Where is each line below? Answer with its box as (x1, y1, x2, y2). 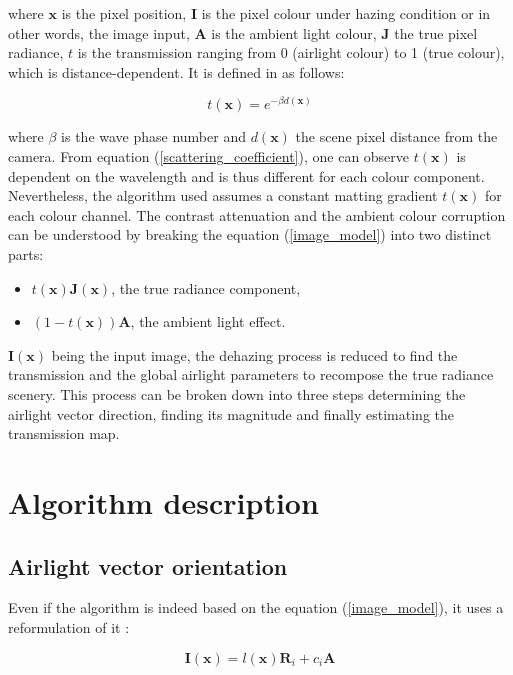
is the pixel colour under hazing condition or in (201, 3, 491, 23)
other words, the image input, (8, 22, 190, 43)
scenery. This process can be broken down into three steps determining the (8, 383, 466, 404)
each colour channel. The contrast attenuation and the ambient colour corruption (8, 204, 506, 225)
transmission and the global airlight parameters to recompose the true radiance (8, 364, 494, 385)
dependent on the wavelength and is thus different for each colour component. (8, 165, 485, 186)
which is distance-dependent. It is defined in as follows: (8, 61, 345, 82)
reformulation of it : (8, 616, 130, 637)
